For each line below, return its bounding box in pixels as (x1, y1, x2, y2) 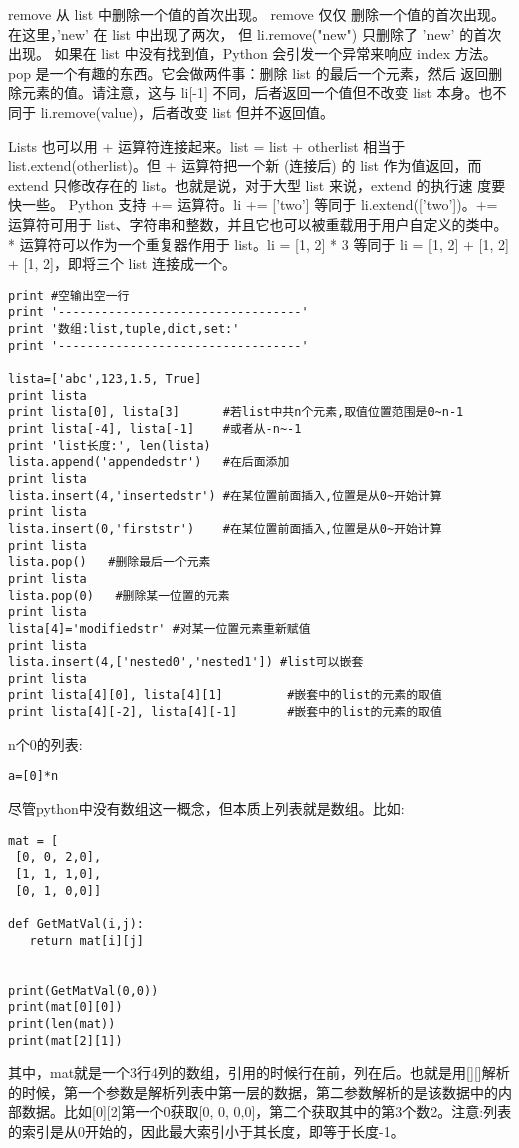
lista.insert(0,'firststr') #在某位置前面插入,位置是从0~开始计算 (8, 521, 442, 536)
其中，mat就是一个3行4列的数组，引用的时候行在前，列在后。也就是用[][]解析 (8, 1062, 510, 1083)
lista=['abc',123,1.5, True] (8, 372, 202, 386)
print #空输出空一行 (8, 288, 130, 303)
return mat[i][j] (29, 933, 145, 948)
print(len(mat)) (8, 1016, 116, 1031)
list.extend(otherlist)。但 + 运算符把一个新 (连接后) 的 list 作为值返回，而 (8, 155, 482, 176)
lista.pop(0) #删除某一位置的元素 (8, 588, 230, 603)
